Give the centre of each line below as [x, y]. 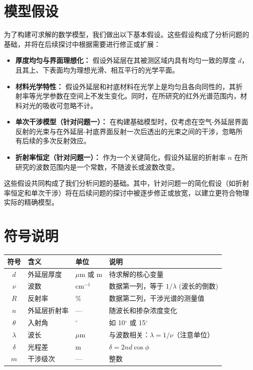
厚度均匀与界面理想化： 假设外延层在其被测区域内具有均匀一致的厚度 [126, 60]
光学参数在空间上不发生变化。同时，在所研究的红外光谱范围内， [138, 96]
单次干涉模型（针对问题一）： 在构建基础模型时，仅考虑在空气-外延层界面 [132, 122]
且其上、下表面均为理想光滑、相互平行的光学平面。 [97, 69]
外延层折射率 [48, 310]
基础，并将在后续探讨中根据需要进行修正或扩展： [82, 44]
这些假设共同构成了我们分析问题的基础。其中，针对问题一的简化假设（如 [120, 183]
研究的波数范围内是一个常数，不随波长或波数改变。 [97, 166]
